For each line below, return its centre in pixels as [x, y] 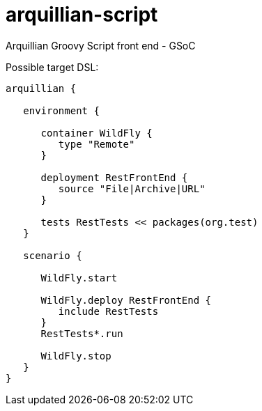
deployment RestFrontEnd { [114, 177]
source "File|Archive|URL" [132, 188]
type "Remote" [97, 144]
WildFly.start [79, 278]
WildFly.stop [76, 356]
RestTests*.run [82, 333]
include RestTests [108, 311]
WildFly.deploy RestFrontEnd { [126, 300]
